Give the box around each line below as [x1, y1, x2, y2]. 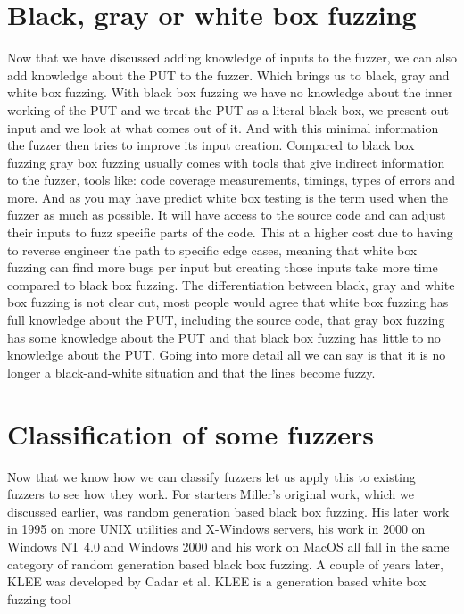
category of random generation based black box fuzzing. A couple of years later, [7, 554, 443, 573]
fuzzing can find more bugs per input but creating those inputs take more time [7, 258, 438, 277]
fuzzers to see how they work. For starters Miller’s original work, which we [7, 485, 414, 503]
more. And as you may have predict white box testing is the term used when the [7, 187, 448, 206]
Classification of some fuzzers [7, 415, 375, 452]
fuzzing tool [7, 589, 71, 608]
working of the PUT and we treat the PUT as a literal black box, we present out [7, 100, 449, 119]
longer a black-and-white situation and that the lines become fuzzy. [7, 362, 376, 381]
